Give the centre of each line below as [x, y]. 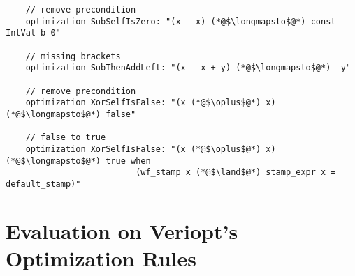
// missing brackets [73, 56]
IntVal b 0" [33, 33]
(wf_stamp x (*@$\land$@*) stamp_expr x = [236, 172]
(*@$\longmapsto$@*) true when [78, 161]
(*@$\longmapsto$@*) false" [71, 114]
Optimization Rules [101, 258]
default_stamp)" [43, 184]
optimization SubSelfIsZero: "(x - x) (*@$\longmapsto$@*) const [181, 21]
